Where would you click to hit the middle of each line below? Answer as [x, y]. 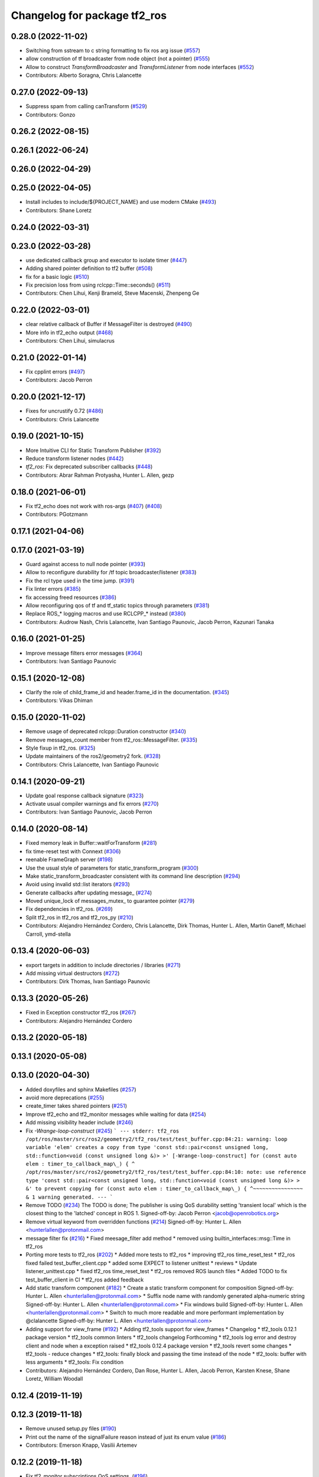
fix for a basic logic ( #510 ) [58, 276]
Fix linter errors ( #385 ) [53, 589]
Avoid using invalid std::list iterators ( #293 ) [78, 884]
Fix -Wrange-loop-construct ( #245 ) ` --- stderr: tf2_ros [102, 1131]
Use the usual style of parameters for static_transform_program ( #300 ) [112, 868]
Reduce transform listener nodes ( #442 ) [75, 458]
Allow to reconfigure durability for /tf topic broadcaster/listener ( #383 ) [111, 572]
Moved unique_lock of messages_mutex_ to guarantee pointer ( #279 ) [110, 901]
